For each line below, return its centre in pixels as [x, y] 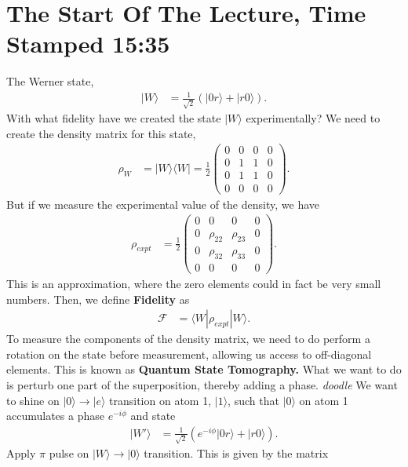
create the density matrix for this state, [101, 133]
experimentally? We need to [313, 118]
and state [153, 416]
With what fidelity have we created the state [114, 118]
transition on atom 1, [160, 400]
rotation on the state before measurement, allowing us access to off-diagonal [189, 354]
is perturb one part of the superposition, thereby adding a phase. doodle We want [202, 384]
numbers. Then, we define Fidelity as [98, 299]
